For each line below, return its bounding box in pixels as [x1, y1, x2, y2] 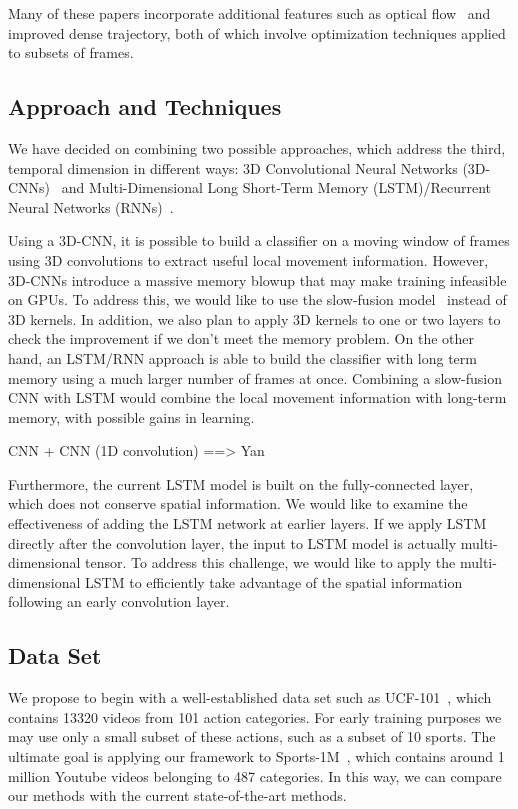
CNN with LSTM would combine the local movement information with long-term [8, 387, 507, 408]
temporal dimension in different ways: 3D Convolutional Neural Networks [8, 157, 458, 178]
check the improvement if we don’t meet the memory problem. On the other [8, 328, 474, 349]
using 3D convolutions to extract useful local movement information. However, [8, 249, 489, 270]
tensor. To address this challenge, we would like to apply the [85, 552, 456, 573]
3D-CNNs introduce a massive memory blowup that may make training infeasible [8, 269, 507, 290]
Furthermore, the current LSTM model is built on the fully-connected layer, [8, 473, 474, 494]
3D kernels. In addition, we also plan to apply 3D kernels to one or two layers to [8, 308, 501, 329]
